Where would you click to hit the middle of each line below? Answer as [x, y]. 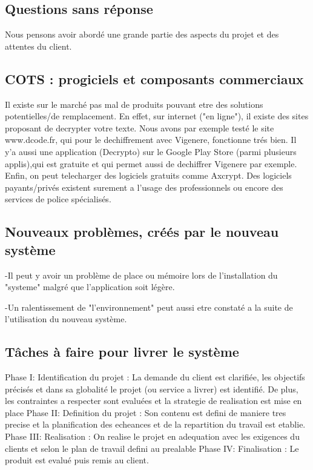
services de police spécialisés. [58, 199]
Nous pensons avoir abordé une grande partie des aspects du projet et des [142, 34]
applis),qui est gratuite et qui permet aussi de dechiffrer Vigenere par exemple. [151, 163]
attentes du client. [38, 46]
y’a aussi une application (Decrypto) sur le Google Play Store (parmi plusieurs [151, 151]
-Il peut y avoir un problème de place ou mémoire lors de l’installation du [141, 275]
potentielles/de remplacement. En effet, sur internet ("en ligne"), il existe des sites [157, 116]
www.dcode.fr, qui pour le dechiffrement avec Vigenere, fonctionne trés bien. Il [151, 140]
